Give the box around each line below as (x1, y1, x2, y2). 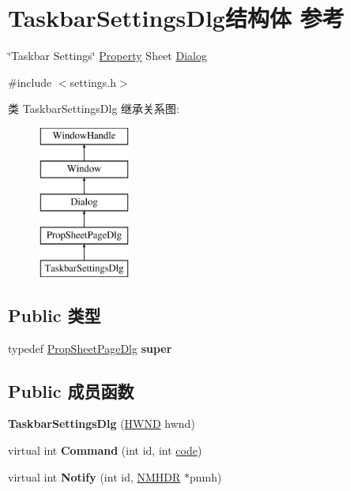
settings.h (70, 73, 117, 90)
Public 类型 (8, 302, 101, 327)
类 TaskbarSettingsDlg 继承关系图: (8, 100, 180, 117)
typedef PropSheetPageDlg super (8, 339, 172, 356)
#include (8, 73, 52, 90)
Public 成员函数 (8, 378, 134, 403)
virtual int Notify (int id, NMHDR (8, 468, 181, 485)
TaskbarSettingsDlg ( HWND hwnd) (8, 415, 195, 432)
